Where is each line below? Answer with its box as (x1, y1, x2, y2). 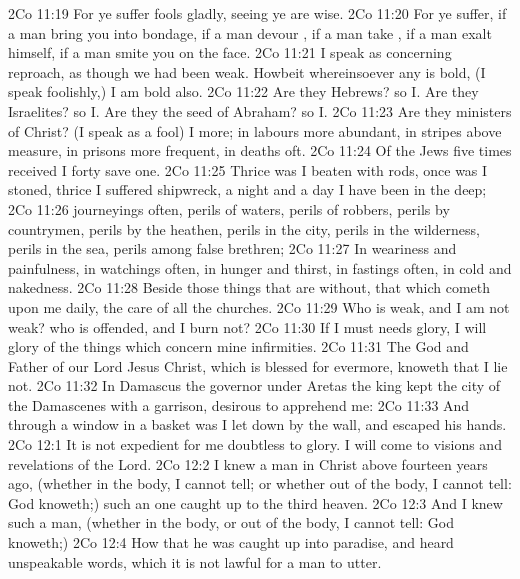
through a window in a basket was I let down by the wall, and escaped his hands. (8, 414, 507, 435)
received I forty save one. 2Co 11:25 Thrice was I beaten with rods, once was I (8, 159, 488, 180)
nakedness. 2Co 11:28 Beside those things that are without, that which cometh (8, 277, 491, 298)
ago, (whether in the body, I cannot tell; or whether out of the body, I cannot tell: (8, 473, 512, 494)
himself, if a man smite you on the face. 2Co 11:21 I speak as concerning (8, 42, 452, 63)
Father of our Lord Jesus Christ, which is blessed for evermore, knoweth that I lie (8, 355, 508, 376)
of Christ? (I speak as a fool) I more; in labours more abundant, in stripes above (8, 120, 502, 141)
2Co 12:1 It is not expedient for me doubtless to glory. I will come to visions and (8, 434, 502, 455)
